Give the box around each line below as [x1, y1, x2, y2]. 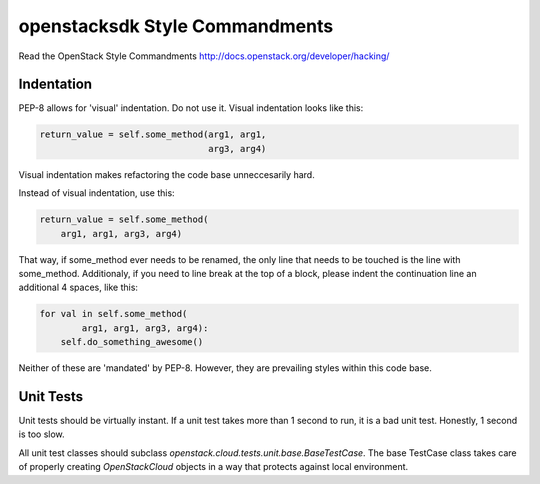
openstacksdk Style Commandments [18, 15, 334, 37]
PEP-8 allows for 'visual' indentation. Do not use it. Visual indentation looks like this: [18, 102, 364, 114]
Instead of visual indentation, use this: [18, 187, 175, 199]
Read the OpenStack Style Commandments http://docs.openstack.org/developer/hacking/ [18, 50, 390, 62]
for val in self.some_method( [39, 308, 188, 320]
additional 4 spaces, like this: [18, 281, 139, 294]
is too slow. [18, 428, 65, 440]
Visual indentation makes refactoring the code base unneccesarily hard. [18, 168, 315, 180]
